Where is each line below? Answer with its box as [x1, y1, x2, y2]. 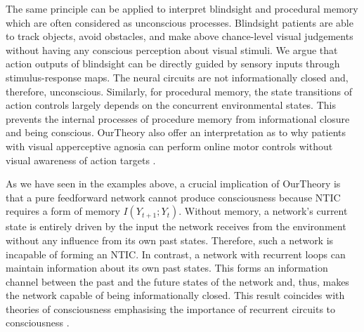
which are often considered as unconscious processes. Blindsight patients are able [6, 15, 353, 29]
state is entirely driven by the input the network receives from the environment [6, 219, 346, 234]
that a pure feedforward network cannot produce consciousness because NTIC [6, 190, 341, 204]
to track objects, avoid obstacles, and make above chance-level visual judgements [6, 29, 353, 44]
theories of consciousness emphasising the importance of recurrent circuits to [6, 301, 336, 316]
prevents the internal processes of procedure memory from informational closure [6, 111, 350, 126]
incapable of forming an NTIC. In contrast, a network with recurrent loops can [6, 246, 346, 261]
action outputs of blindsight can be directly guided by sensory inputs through [6, 56, 340, 71]
